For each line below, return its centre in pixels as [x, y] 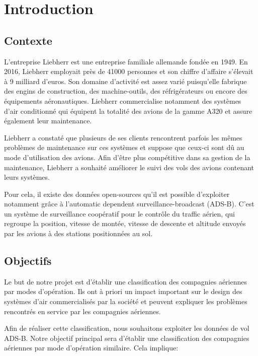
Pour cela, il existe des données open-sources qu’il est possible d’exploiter [117, 194]
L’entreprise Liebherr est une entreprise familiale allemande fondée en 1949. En [126, 61]
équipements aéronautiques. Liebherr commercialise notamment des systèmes [123, 100]
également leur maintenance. [48, 121]
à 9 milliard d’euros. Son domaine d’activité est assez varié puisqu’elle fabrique [125, 81]
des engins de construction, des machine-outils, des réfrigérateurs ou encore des [126, 91]
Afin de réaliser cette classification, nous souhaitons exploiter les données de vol [127, 328]
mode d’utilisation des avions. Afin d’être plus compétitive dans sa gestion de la [127, 157]
